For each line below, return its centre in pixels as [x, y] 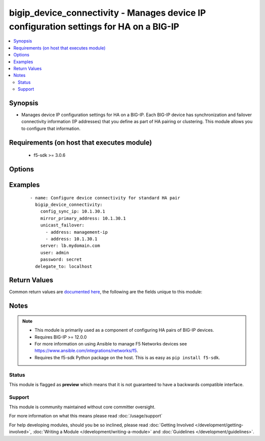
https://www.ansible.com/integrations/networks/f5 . [86, 351]
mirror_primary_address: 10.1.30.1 [83, 218]
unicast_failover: [62, 225]
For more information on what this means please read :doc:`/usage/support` [86, 416]
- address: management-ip [77, 232]
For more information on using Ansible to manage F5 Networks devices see [111, 343]
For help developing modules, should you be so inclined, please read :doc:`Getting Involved [101, 425]
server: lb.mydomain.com [70, 246]
